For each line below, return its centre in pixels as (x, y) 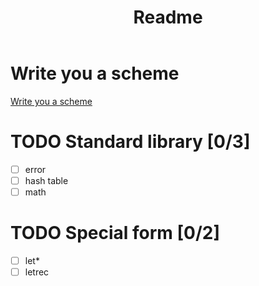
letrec (37, 272)
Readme (168, 17)
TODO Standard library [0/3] (130, 142)
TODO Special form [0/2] (115, 233)
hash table (46, 180)
